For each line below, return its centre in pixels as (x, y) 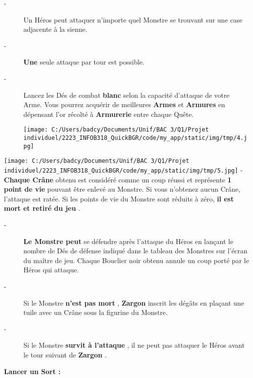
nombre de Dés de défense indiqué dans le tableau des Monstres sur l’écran (136, 251)
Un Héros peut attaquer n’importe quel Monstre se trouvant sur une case (133, 19)
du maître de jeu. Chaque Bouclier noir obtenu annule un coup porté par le (136, 260)
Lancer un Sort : (32, 371)
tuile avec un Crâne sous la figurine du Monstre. (96, 312)
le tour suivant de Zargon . (65, 354)
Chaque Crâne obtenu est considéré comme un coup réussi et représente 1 (118, 179)
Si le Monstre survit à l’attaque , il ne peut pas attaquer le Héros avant (134, 345)
